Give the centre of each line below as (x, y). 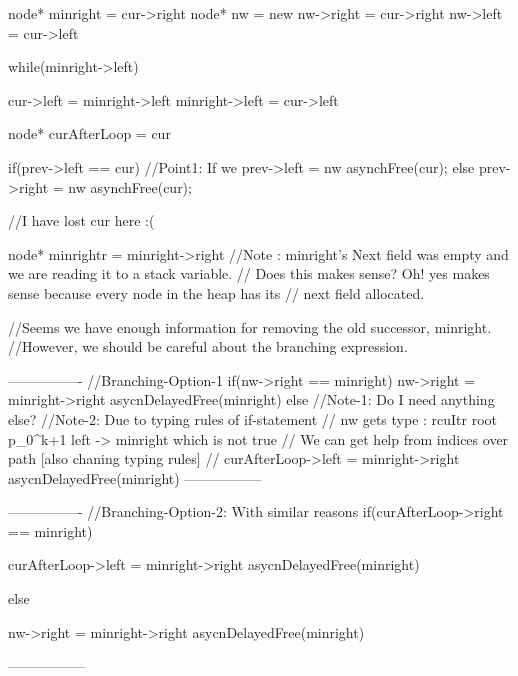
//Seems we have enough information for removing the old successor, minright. (250, 326)
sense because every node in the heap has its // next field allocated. (216, 292)
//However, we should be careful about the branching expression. (208, 346)
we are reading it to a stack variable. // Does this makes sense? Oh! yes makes (249, 273)
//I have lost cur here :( (81, 220)
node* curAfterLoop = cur (89, 133)
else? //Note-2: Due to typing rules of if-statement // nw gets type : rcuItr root (253, 418)
